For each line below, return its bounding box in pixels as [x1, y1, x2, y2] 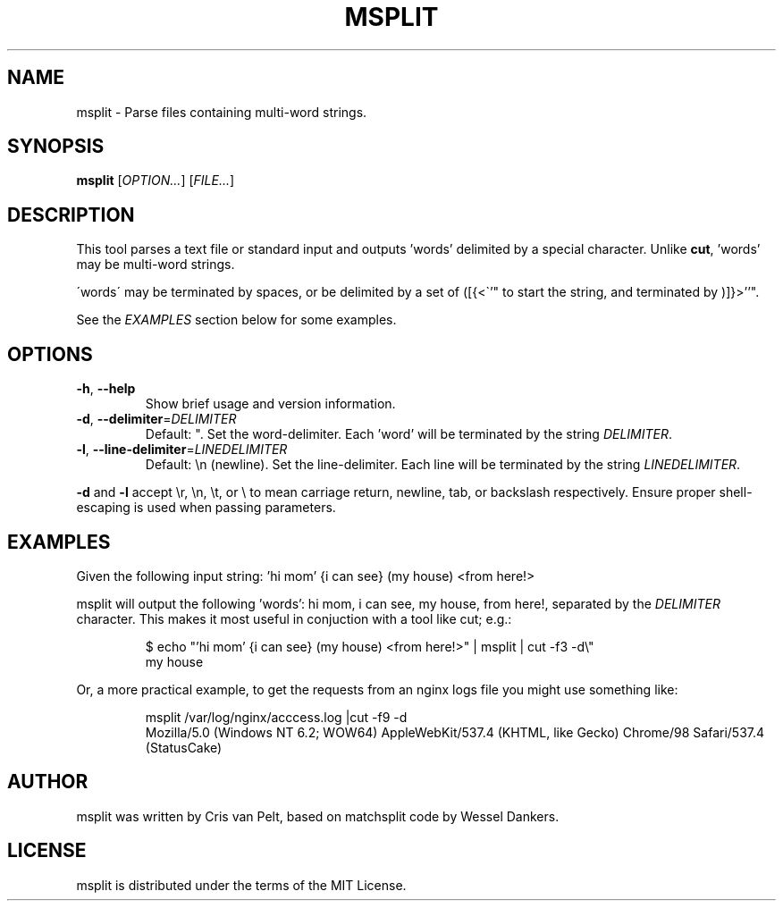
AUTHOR [7, 770, 88, 794]
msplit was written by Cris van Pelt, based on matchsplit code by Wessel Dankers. [76, 808, 560, 824]
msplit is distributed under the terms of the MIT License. [76, 877, 407, 893]
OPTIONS [7, 342, 93, 366]
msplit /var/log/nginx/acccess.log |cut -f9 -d [145, 709, 408, 725]
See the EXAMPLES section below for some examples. [76, 312, 397, 328]
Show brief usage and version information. [145, 396, 396, 412]
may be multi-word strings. [76, 256, 235, 273]
